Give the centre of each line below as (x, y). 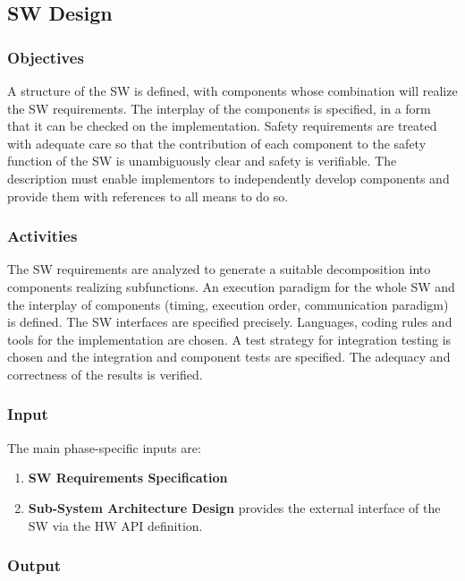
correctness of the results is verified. (105, 374)
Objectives (46, 57)
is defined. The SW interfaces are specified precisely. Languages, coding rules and (230, 322)
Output (34, 565)
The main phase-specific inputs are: (104, 447)
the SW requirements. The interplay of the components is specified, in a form (219, 108)
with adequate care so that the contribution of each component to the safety (217, 143)
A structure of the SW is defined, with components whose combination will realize (232, 90)
